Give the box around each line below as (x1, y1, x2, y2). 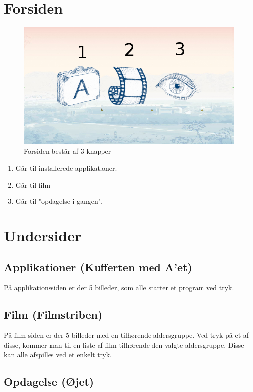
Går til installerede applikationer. (15, 162, 117, 173)
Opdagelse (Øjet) (4, 374, 94, 389)
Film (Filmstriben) (4, 307, 102, 322)
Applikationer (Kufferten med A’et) (4, 259, 192, 274)
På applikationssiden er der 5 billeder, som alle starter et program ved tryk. (4, 282, 234, 293)
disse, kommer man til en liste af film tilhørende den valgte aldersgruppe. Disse (4, 339, 244, 350)
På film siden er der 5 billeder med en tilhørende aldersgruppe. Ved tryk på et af (4, 330, 249, 340)
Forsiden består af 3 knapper (24, 146, 111, 156)
